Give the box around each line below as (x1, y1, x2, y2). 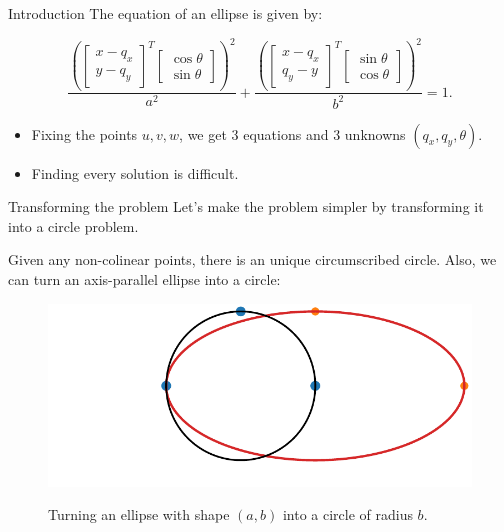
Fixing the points (31, 123, 138, 144)
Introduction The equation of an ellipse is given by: (8, 3, 323, 23)
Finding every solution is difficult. (31, 162, 239, 183)
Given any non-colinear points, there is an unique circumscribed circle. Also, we (8, 249, 497, 270)
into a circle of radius (282, 504, 413, 525)
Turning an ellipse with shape (48, 504, 230, 525)
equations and (243, 123, 329, 144)
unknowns (344, 123, 406, 144)
